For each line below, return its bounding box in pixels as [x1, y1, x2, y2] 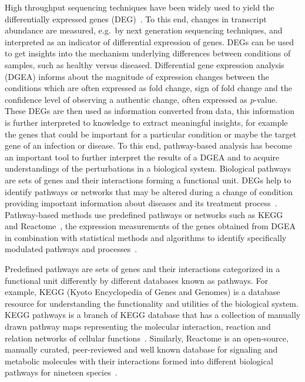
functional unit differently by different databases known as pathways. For [5, 274, 268, 286]
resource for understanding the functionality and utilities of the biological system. [5, 297, 299, 309]
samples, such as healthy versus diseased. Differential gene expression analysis [5, 58, 284, 71]
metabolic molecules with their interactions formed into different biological [5, 354, 273, 367]
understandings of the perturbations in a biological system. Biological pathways [5, 162, 291, 175]
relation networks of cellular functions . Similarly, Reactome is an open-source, [5, 331, 289, 344]
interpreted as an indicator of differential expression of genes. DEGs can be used [5, 35, 294, 48]
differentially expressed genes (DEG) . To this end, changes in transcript [5, 12, 267, 25]
